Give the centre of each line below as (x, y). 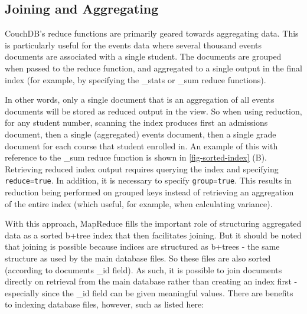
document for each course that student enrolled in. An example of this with (141, 145)
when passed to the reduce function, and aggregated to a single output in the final (153, 68)
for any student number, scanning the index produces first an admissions (136, 122)
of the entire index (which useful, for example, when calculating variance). (139, 203)
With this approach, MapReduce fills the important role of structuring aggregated (153, 223)
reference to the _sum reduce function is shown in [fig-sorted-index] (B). (136, 157)
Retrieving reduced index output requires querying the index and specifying (142, 169)
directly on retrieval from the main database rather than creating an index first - (151, 281)
